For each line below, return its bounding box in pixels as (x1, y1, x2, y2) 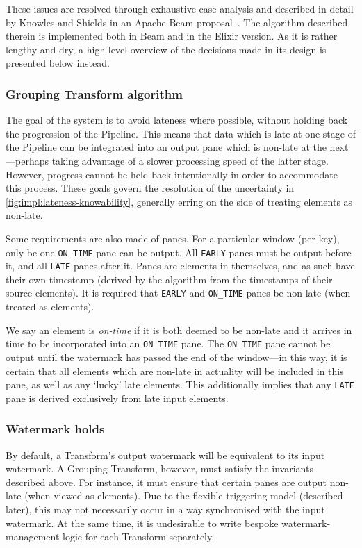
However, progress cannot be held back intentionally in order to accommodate (6, 167, 338, 181)
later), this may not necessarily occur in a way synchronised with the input (6, 501, 325, 516)
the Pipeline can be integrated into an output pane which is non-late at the (6, 140, 327, 154)
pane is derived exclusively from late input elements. (6, 390, 229, 405)
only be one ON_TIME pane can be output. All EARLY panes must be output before (6, 244, 352, 259)
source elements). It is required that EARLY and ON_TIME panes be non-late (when (6, 285, 351, 300)
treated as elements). (6, 299, 94, 314)
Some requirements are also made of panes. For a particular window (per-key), (6, 231, 340, 245)
